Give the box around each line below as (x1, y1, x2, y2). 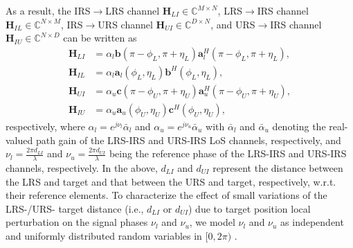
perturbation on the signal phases (6, 215, 148, 229)
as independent (280, 215, 344, 229)
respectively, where (6, 118, 85, 133)
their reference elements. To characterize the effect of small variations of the (6, 188, 327, 202)
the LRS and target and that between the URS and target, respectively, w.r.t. (6, 174, 336, 188)
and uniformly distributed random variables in (6, 228, 202, 242)
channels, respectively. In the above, (6, 160, 158, 175)
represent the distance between (212, 160, 343, 175)
